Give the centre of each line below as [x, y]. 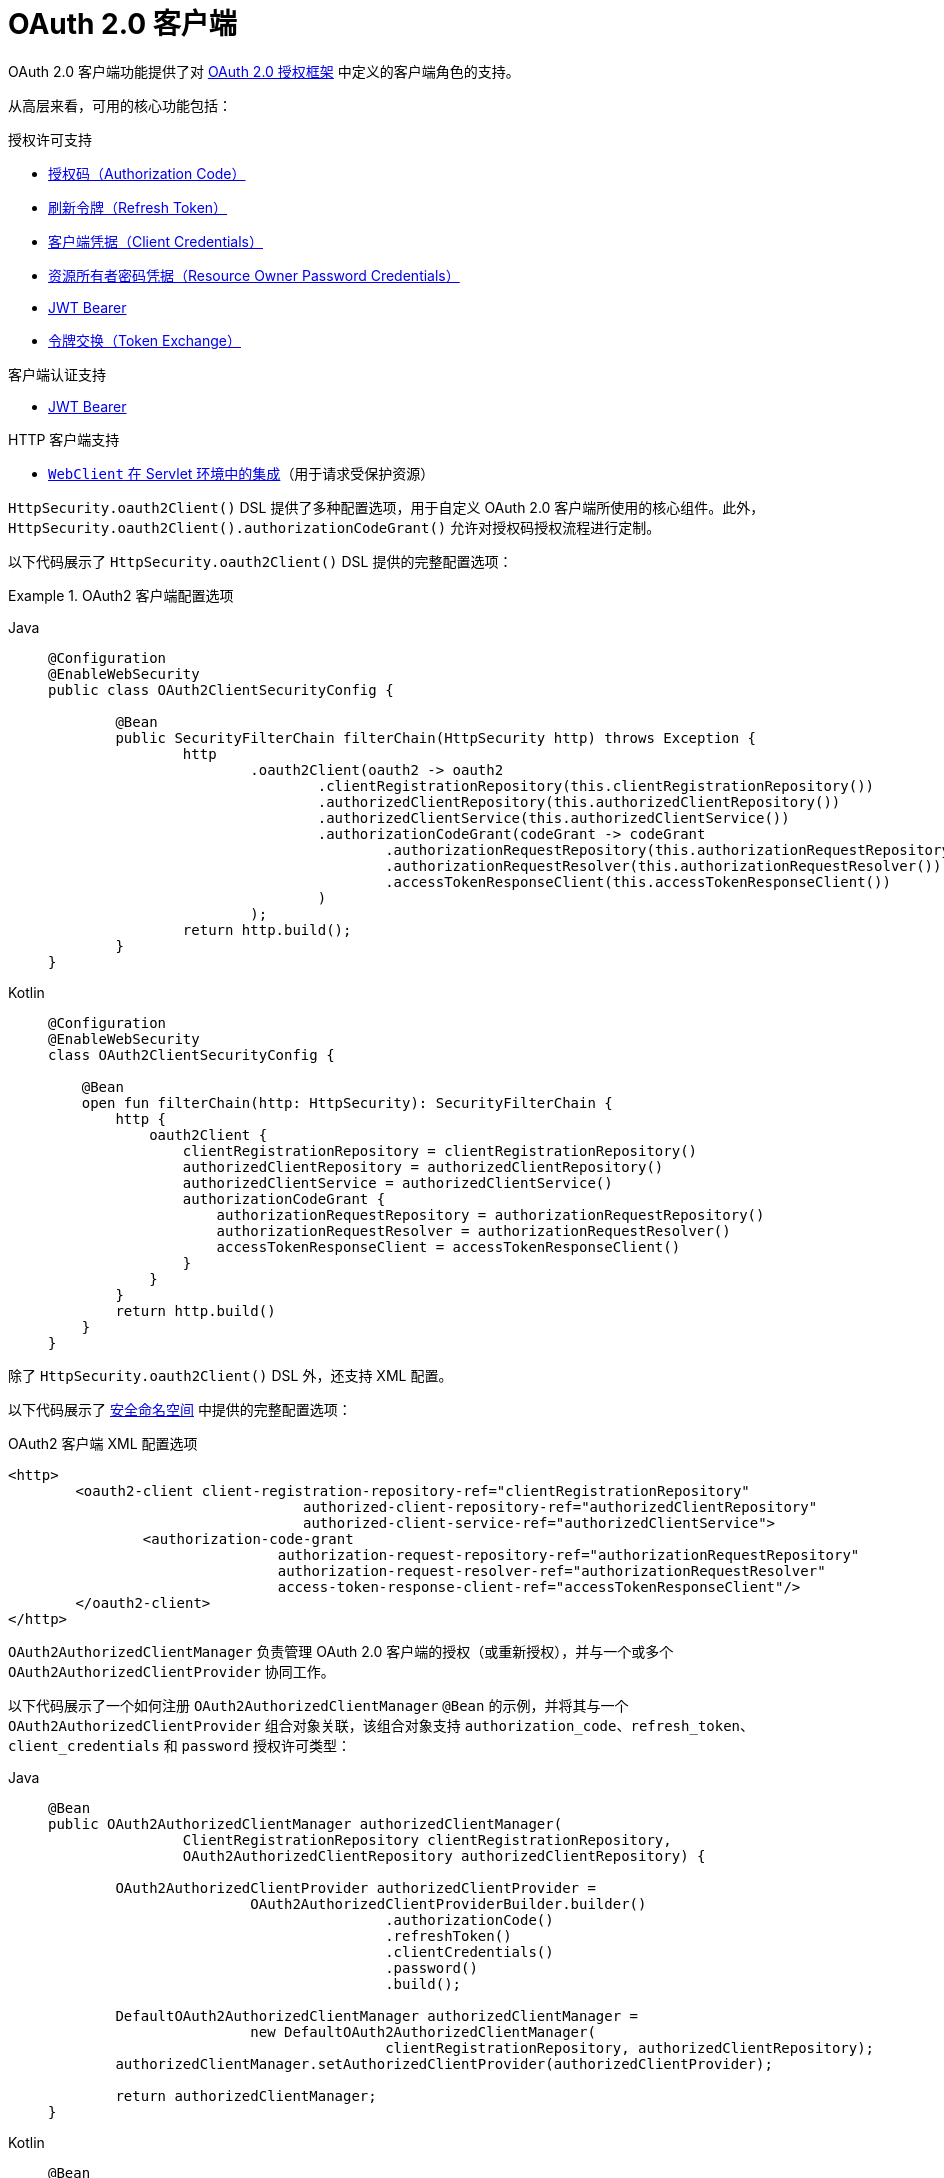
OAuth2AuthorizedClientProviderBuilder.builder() [448, 1903]
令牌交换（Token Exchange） [144, 340]
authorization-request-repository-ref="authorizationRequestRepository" [568, 1554]
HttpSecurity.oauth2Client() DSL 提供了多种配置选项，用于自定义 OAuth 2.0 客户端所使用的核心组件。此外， [386, 507]
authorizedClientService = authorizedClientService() [397, 1182]
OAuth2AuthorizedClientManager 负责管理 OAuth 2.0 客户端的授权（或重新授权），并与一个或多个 [341, 1651]
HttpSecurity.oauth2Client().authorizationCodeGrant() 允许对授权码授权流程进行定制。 [334, 527]
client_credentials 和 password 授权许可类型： [179, 1745]
